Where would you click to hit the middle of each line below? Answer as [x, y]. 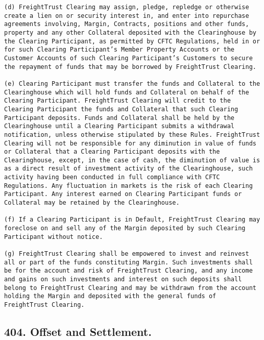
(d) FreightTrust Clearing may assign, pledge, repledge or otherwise [127, 7]
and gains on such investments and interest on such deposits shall [123, 279]
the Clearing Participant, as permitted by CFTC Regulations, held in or [132, 41]
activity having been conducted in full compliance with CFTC [112, 177]
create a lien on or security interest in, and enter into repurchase [127, 16]
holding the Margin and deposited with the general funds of [110, 296]
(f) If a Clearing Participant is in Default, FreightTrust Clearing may [132, 220]
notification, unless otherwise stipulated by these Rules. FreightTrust [132, 135]
